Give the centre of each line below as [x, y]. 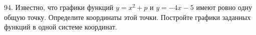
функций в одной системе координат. [61, 27]
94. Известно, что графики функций [59, 7]
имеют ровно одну [224, 7]
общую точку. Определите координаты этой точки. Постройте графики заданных [127, 17]
